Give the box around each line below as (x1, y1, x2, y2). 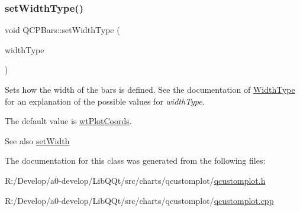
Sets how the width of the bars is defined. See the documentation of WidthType (5, 83, 295, 95)
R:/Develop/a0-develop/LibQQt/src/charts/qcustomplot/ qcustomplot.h (5, 174, 266, 186)
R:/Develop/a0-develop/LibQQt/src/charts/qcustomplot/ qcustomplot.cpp (5, 194, 274, 206)
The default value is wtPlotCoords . (5, 115, 132, 127)
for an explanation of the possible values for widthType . (5, 95, 205, 107)
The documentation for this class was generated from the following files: (5, 154, 266, 167)
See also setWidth (5, 134, 70, 147)
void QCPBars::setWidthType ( (5, 24, 120, 36)
